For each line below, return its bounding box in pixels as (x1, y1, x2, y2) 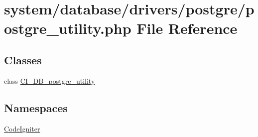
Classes (4, 52, 42, 67)
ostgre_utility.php (4, 18, 131, 38)
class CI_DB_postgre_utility (4, 75, 95, 86)
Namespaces (4, 100, 68, 115)
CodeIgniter (4, 123, 40, 134)
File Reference (136, 18, 238, 38)
